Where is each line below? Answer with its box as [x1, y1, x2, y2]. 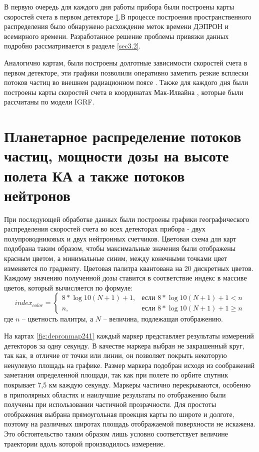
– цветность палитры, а [22, 313, 93, 324]
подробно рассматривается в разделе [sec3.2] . [4, 40, 141, 51]
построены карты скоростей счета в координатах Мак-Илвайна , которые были [4, 86, 243, 97]
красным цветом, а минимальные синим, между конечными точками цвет [4, 253, 227, 263]
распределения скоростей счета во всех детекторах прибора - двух [4, 223, 205, 234]
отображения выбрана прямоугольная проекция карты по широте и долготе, [4, 408, 234, 419]
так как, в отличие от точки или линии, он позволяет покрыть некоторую [4, 350, 227, 360]
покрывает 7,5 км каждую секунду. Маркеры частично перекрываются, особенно [4, 379, 251, 389]
